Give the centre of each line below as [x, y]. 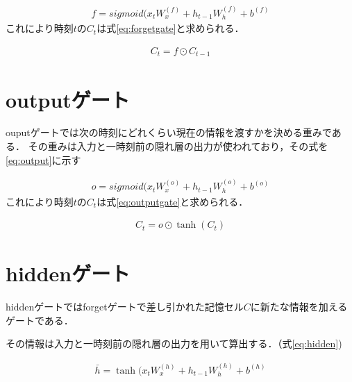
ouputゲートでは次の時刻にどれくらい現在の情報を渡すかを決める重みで [169, 132]
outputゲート [68, 99]
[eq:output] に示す [43, 159]
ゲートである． [40, 320]
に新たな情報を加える [299, 307]
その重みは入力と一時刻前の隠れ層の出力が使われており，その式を [178, 146]
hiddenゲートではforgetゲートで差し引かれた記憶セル [125, 307]
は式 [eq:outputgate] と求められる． [173, 201]
